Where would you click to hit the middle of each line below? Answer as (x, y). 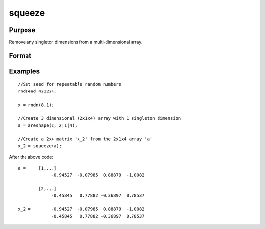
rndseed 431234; (37, 91)
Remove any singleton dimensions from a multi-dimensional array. (76, 42)
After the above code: (31, 157)
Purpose (22, 30)
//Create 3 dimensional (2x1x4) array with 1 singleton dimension (99, 118)
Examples (25, 71)
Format (20, 56)
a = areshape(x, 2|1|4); (48, 125)
